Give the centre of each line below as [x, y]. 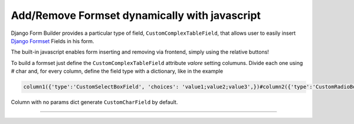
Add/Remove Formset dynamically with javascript [136, 15]
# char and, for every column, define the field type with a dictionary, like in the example [117, 71]
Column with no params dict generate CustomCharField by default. [94, 102]
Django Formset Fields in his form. [53, 41]
